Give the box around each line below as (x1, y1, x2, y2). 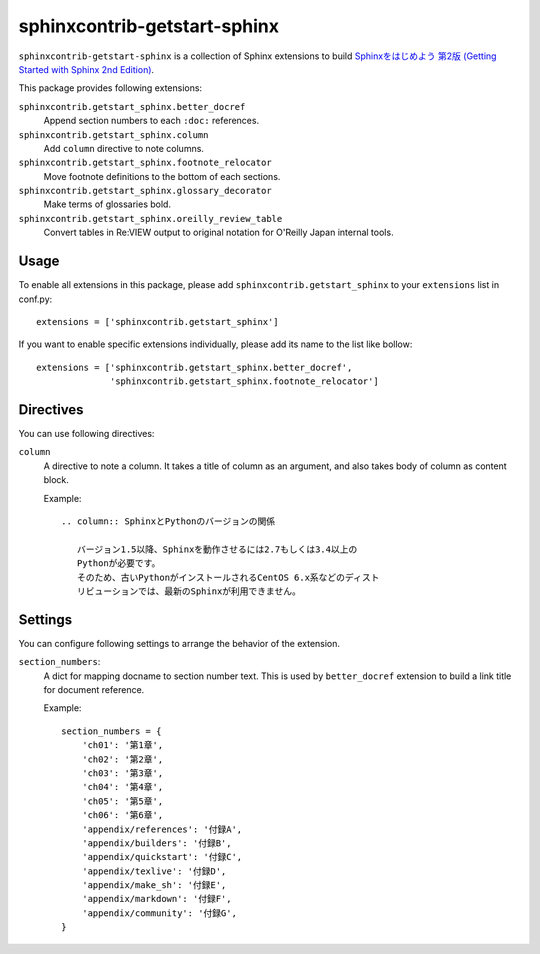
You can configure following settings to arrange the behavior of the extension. (18, 637, 340, 649)
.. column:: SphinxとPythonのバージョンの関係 (61, 515, 276, 527)
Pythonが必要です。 (76, 558, 161, 569)
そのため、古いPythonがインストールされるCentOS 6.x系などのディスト (76, 571, 380, 583)
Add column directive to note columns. (43, 142, 205, 154)
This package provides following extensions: (18, 82, 203, 94)
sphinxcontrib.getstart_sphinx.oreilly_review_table (18, 213, 283, 224)
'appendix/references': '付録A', (81, 823, 243, 835)
